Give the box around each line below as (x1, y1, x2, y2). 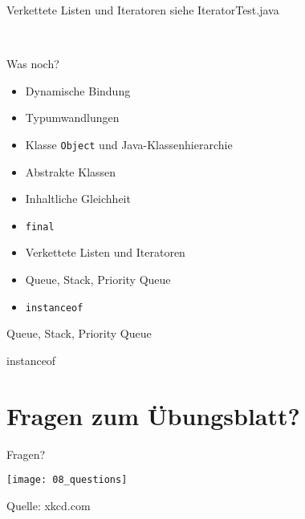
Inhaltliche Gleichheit (25, 190, 131, 207)
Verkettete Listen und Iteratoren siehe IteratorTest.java (6, 2, 279, 18)
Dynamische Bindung (25, 82, 131, 99)
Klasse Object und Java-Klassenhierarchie (25, 136, 233, 152)
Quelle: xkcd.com (6, 497, 91, 513)
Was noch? (6, 55, 59, 72)
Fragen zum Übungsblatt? (6, 399, 300, 432)
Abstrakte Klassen (25, 163, 116, 180)
